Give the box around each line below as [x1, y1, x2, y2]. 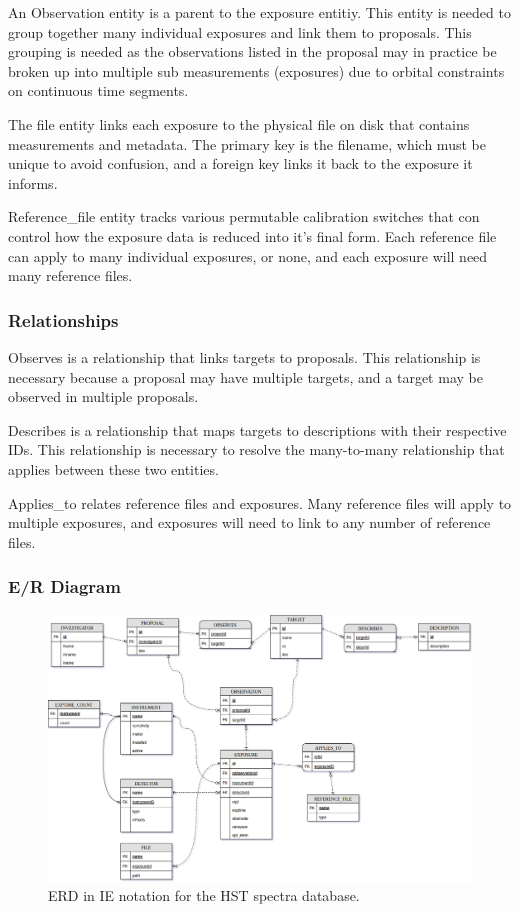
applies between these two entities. [8, 458, 219, 479]
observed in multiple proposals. [8, 386, 199, 407]
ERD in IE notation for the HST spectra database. [48, 885, 360, 906]
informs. [8, 172, 58, 193]
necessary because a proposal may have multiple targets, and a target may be [8, 366, 483, 387]
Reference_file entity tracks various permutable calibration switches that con [8, 206, 480, 227]
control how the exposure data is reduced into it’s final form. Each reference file [8, 225, 497, 246]
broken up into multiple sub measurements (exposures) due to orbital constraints [8, 60, 505, 81]
